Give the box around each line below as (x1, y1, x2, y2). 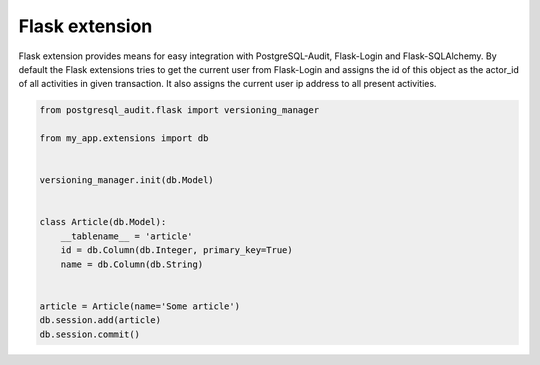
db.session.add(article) (39, 315, 162, 326)
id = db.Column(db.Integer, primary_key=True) (60, 245, 294, 256)
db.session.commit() (39, 328, 140, 340)
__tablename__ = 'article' (60, 230, 194, 242)
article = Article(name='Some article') (39, 300, 240, 312)
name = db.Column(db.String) (60, 258, 204, 270)
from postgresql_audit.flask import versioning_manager (39, 105, 320, 116)
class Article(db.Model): (39, 216, 167, 228)
